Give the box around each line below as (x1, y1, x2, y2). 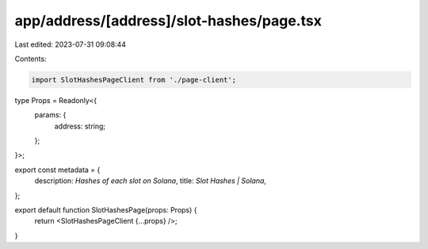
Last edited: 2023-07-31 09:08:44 (14, 40, 127, 49)
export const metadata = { (14, 165, 101, 174)
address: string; (54, 121, 106, 131)
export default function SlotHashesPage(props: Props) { (14, 205, 197, 215)
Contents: (14, 54, 47, 63)
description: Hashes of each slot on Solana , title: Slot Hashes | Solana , (34, 176, 267, 186)
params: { (34, 110, 67, 120)
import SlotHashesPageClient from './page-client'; (31, 75, 237, 84)
